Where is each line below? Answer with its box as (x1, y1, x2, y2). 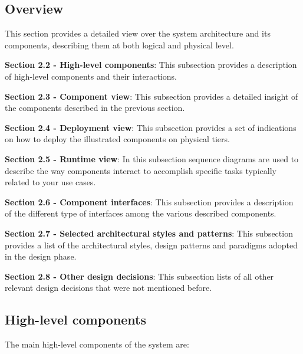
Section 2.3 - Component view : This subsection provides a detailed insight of (5, 90, 298, 102)
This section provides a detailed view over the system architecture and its (5, 27, 271, 40)
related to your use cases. (5, 176, 96, 188)
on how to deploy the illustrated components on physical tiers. (5, 133, 230, 145)
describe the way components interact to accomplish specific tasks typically (5, 164, 276, 176)
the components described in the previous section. (5, 101, 185, 114)
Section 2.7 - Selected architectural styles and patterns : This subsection (5, 227, 293, 239)
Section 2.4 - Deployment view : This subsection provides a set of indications (5, 121, 297, 133)
